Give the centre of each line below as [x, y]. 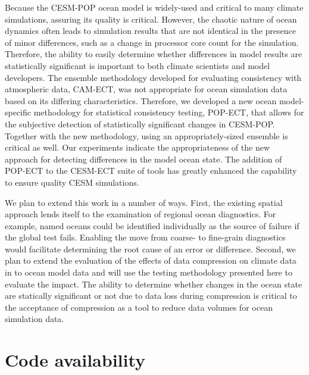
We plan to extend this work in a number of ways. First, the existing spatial [144, 202]
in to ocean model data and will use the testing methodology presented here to [149, 272]
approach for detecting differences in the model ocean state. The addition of [143, 159]
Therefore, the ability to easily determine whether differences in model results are [154, 54]
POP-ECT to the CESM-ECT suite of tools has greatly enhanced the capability [151, 171]
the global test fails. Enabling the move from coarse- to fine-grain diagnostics [145, 237]
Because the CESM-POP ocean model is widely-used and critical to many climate [154, 7]
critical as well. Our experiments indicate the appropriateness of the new [137, 147]
